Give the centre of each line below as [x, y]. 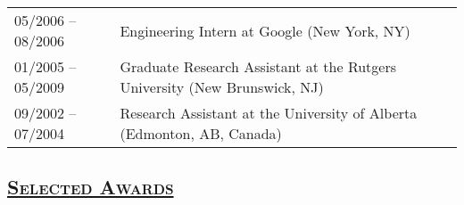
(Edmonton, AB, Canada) [201, 133]
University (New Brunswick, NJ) [222, 87]
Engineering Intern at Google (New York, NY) [265, 30]
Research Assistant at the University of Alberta [269, 113]
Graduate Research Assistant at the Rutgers [258, 66]
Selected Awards [91, 187]
